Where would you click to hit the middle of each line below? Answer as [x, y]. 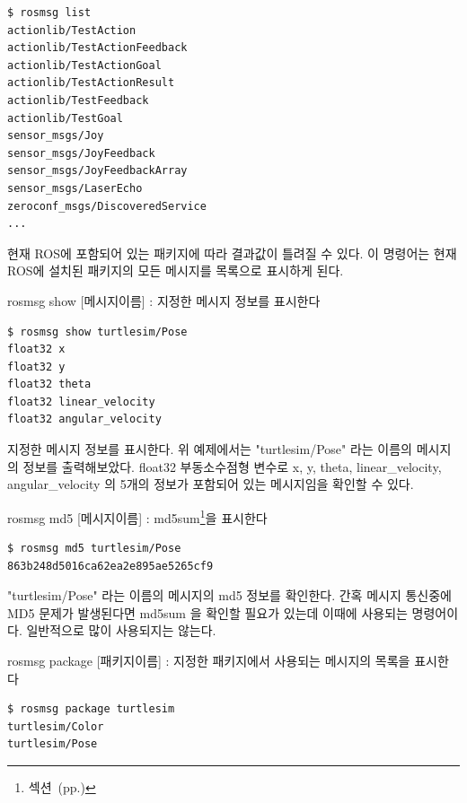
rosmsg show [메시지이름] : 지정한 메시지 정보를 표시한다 [164, 300]
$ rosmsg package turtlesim [91, 709]
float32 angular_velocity [84, 419]
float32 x [36, 349]
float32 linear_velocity [81, 401]
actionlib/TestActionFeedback [97, 48]
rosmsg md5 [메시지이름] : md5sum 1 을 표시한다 [137, 516]
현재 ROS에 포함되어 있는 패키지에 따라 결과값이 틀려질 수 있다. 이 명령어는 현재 [232, 253]
